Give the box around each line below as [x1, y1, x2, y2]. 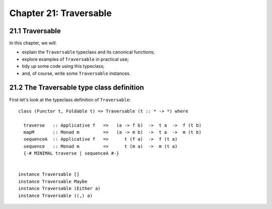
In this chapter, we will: [9, 40, 57, 46]
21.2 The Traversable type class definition [9, 83, 144, 92]
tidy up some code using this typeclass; [22, 63, 105, 69]
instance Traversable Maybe [18, 178, 88, 184]
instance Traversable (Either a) [18, 186, 101, 191]
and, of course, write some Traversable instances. [22, 70, 131, 76]
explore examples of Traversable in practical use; [22, 56, 129, 62]
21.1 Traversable [9, 27, 61, 35]
